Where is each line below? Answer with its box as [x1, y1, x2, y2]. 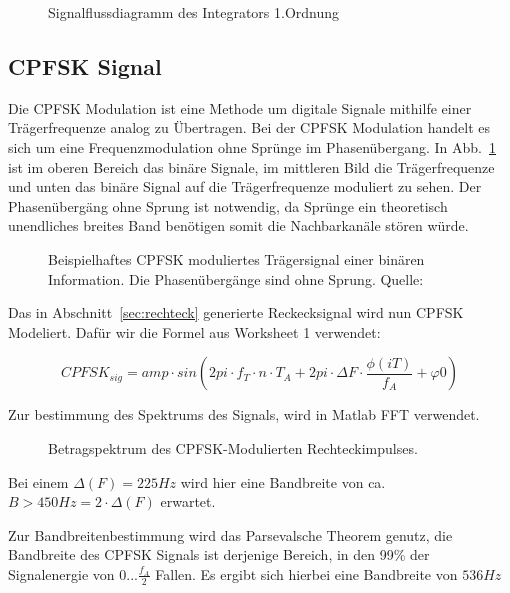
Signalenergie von [8, 563, 115, 584]
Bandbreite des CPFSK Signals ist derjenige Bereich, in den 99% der [8, 544, 430, 565]
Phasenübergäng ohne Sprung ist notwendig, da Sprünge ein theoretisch [8, 195, 448, 216]
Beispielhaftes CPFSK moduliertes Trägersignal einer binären [48, 248, 425, 269]
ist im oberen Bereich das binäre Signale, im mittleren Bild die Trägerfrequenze [8, 156, 495, 177]
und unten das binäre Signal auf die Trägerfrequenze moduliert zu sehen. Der [8, 176, 482, 197]
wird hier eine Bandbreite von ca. [180, 471, 386, 492]
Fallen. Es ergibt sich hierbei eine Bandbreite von [155, 563, 458, 584]
